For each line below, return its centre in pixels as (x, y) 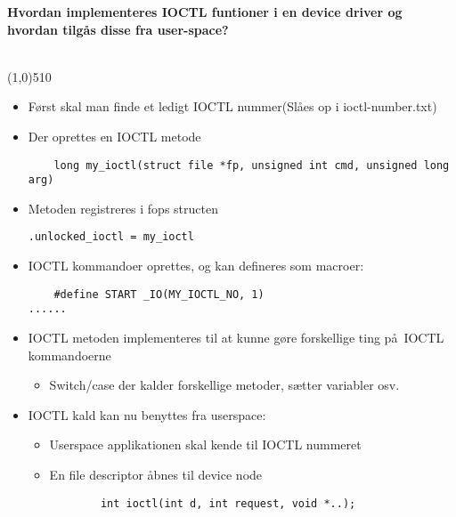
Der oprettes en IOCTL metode (114, 136)
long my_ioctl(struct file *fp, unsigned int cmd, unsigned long (252, 165)
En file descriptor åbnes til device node (156, 474)
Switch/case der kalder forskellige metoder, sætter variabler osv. (224, 385)
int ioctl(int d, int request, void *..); (228, 503)
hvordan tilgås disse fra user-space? (118, 29)
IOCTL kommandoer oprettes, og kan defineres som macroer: (196, 266)
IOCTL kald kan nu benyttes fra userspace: (147, 414)
